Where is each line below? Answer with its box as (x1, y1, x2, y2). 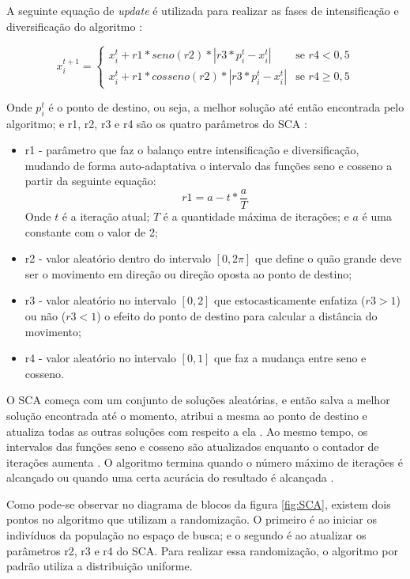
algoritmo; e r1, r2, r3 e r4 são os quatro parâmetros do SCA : (6, 115, 307, 131)
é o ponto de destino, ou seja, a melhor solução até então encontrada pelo (48, 98, 404, 115)
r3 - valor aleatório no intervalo (24, 292, 176, 308)
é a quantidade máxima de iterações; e (163, 207, 349, 224)
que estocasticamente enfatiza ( (214, 292, 366, 308)
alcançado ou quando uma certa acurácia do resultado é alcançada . (6, 469, 334, 486)
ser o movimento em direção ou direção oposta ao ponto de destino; (24, 265, 352, 282)
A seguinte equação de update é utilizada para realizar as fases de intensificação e (6, 2, 399, 18)
